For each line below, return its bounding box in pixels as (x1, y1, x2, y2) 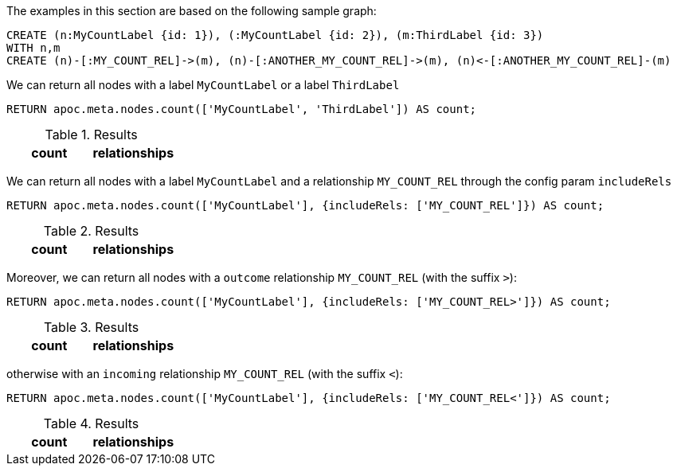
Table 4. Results (43, 415, 139, 431)
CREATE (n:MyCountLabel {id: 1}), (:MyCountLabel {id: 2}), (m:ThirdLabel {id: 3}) (6, 29, 544, 41)
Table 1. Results (45, 127, 138, 142)
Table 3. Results (43, 319, 139, 335)
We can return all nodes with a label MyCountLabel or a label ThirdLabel (6, 78, 400, 92)
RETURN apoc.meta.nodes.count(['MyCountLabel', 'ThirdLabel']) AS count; (6, 103, 477, 115)
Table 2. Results (43, 223, 139, 239)
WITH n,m (6, 41, 61, 54)
